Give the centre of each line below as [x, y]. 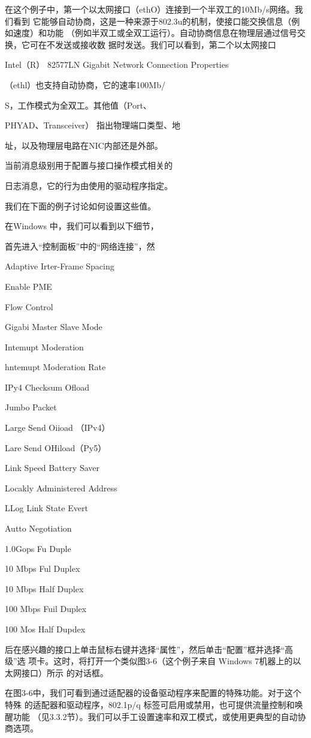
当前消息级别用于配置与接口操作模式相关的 [89, 165]
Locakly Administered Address [61, 487]
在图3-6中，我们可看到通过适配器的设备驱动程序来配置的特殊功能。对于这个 [153, 693]
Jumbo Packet [31, 407]
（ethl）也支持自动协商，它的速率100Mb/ [85, 84]
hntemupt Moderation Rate [55, 367]
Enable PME [28, 286]
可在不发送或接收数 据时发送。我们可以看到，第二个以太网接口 [153, 44]
